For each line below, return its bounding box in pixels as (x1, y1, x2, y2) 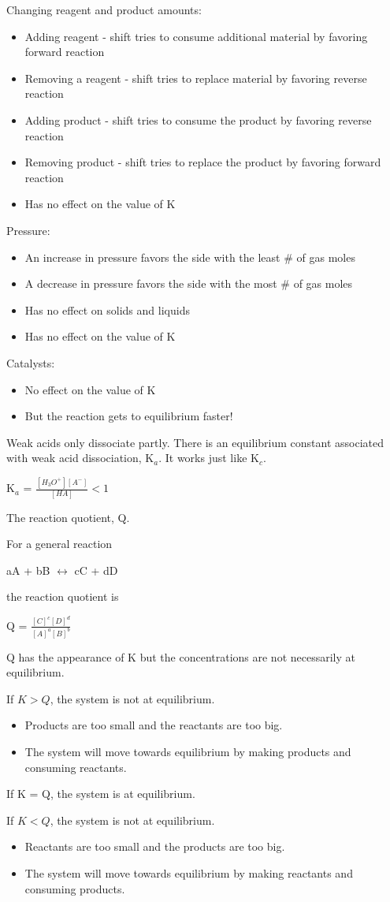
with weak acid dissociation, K (6, 449, 154, 466)
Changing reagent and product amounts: (6, 2, 202, 17)
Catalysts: (6, 354, 55, 371)
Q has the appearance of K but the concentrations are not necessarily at (6, 648, 356, 665)
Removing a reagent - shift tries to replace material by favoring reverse (24, 69, 367, 86)
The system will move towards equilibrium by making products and (24, 744, 351, 759)
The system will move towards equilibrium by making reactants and (24, 864, 353, 881)
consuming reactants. (24, 758, 127, 775)
